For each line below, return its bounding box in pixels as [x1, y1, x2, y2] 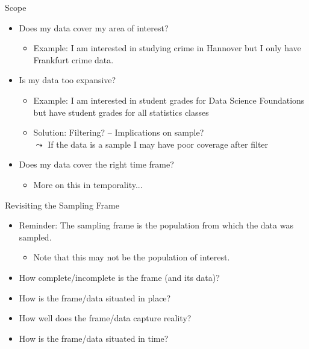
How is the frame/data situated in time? [19, 332, 169, 344]
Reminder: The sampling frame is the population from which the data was [19, 219, 293, 231]
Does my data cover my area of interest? [19, 21, 169, 34]
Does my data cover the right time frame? [19, 158, 174, 171]
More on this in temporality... [33, 178, 143, 190]
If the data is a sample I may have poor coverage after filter [48, 137, 269, 150]
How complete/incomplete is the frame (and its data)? [19, 271, 220, 283]
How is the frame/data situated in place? [19, 291, 171, 304]
